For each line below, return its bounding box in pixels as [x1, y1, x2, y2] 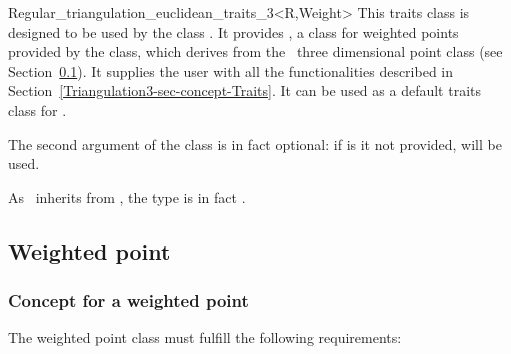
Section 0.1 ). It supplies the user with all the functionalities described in [8, 60, 454, 81]
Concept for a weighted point [8, 288, 249, 313]
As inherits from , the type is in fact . [8, 186, 246, 207]
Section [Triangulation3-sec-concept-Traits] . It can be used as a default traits [8, 80, 482, 101]
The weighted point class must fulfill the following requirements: [8, 327, 402, 348]
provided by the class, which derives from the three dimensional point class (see [8, 41, 503, 62]
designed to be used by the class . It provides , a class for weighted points [8, 21, 459, 42]
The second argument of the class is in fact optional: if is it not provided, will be [8, 133, 502, 154]
